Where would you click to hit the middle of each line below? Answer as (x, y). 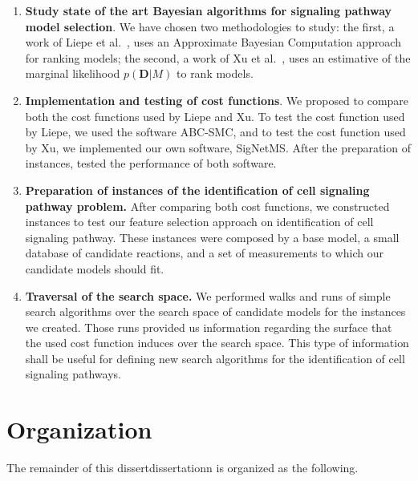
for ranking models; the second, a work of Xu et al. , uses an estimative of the (218, 57)
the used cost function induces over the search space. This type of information (217, 343)
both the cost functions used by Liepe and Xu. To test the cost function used (215, 116)
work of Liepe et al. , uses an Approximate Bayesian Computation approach (213, 42)
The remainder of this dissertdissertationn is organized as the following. (183, 468)
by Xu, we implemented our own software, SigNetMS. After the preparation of (218, 147)
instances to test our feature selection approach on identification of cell (199, 222)
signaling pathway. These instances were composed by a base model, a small (212, 237)
